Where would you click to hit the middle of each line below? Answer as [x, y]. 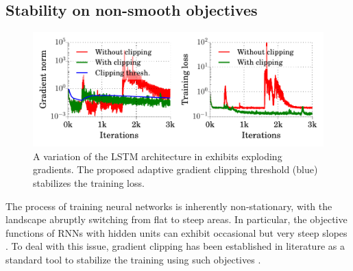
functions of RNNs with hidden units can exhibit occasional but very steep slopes [176, 232]
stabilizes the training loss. [89, 183]
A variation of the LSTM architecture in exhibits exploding [158, 156]
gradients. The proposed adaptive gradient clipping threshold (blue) [175, 169]
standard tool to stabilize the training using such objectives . [133, 259]
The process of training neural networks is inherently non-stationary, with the [169, 206]
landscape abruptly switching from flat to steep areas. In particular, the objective [176, 219]
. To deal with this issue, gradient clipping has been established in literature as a [175, 246]
